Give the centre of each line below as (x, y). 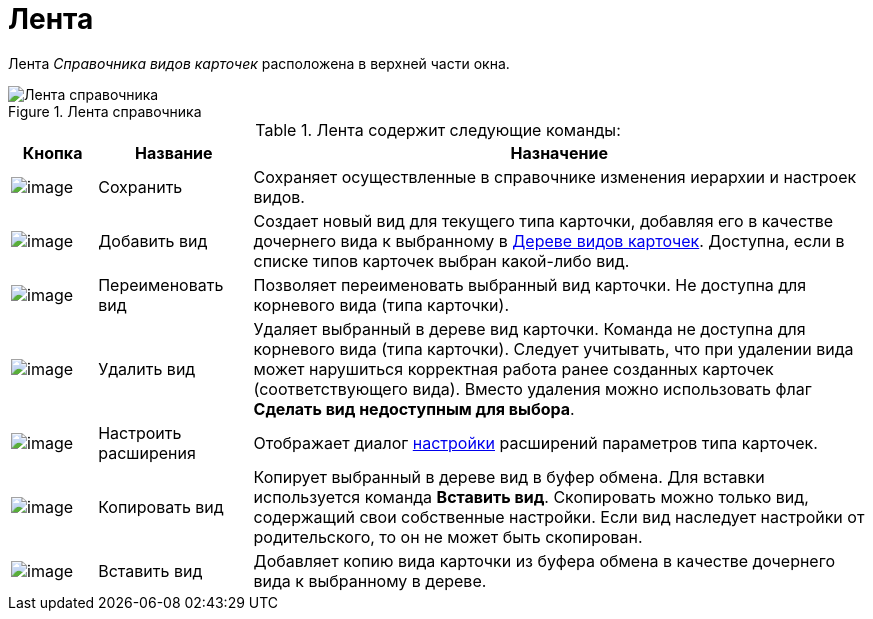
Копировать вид (161, 506)
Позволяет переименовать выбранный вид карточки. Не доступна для (530, 284)
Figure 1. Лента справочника (105, 111)
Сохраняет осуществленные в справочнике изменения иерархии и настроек (555, 176)
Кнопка (52, 152)
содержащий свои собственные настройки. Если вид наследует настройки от (559, 516)
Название (174, 152)
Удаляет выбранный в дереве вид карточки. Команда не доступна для (529, 328)
